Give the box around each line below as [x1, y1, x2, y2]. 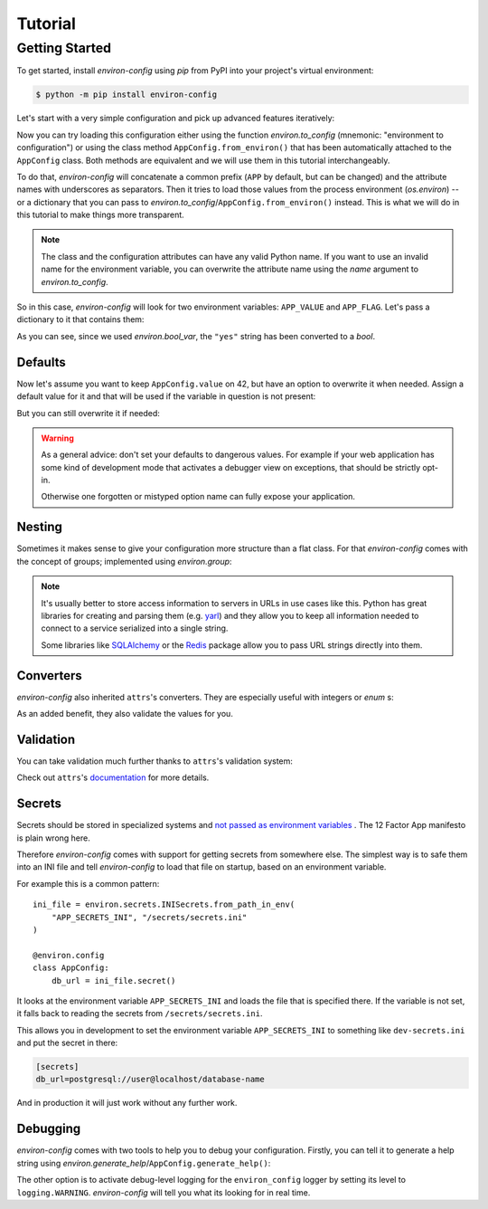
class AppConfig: [33, 963, 109, 973]
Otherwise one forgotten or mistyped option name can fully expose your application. [41, 491, 356, 502]
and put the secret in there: [16, 1037, 118, 1049]
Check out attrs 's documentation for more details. [16, 772, 210, 783]
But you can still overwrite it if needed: [16, 407, 160, 418]
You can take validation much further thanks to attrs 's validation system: [16, 756, 294, 766]
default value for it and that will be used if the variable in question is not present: [16, 391, 316, 402]
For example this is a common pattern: [16, 878, 160, 889]
